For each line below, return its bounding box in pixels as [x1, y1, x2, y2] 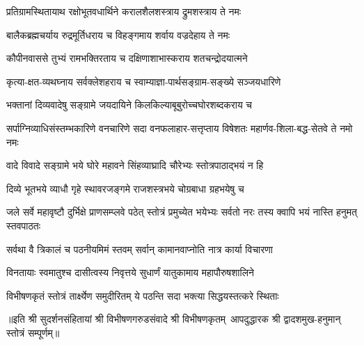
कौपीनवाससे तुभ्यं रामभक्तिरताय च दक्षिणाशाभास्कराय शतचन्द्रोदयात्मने [6, 51, 248, 65]
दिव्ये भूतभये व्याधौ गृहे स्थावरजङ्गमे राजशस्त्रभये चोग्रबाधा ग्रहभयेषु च [6, 181, 244, 195]
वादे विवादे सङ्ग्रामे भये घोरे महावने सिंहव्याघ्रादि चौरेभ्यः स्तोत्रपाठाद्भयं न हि [6, 158, 264, 172]
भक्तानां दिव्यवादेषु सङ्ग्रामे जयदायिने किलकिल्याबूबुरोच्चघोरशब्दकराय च [6, 97, 253, 112]
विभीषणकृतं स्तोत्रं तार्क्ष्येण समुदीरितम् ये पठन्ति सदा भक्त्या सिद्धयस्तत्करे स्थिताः [6, 288, 279, 303]
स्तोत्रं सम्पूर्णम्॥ [6, 325, 60, 339]
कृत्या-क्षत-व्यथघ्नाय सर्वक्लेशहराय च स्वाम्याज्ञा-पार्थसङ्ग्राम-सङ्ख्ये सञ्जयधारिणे [6, 74, 281, 88]
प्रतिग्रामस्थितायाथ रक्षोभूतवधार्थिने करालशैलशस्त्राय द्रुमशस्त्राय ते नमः [6, 4, 242, 18]
